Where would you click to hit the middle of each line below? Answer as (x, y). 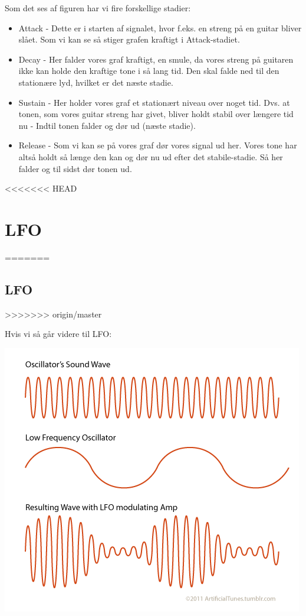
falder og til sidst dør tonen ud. (75, 168)
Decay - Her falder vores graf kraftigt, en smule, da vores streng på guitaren (156, 59)
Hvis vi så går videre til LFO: (58, 334)
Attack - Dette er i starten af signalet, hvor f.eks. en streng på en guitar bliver (160, 27)
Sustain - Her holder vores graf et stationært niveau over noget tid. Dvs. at (154, 102)
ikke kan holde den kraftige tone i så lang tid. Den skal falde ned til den (149, 71)
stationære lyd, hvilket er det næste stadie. (96, 82)
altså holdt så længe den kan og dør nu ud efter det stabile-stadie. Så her (151, 156)
